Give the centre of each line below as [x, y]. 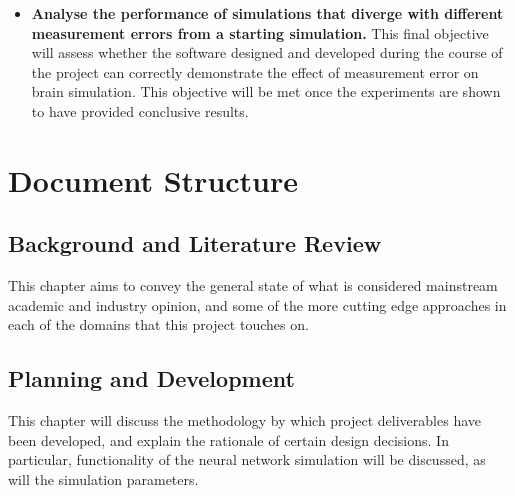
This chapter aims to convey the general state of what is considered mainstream [253, 285]
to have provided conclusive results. [140, 110]
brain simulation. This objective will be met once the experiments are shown [266, 91]
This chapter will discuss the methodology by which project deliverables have [244, 420]
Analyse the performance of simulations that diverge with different [267, 13]
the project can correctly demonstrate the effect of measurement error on [255, 71]
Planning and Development [151, 378]
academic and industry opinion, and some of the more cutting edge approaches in [257, 304]
